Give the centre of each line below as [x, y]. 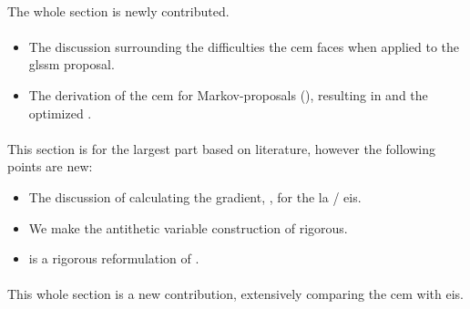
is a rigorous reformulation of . [114, 258]
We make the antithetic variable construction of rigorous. [188, 227]
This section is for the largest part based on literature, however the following [221, 148]
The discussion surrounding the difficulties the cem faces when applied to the [244, 46]
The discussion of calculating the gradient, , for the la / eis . [195, 196]
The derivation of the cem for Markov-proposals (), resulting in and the [228, 94]
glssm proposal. [72, 64]
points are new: [50, 166]
